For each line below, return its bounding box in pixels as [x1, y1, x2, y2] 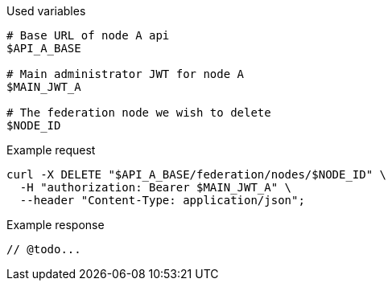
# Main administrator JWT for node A [6, 68, 245, 80]
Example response [6, 218, 105, 232]
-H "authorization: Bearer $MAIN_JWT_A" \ [19, 181, 292, 194]
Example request [6, 143, 96, 157]
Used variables [6, 4, 86, 18]
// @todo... [6, 243, 81, 256]
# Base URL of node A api [6, 29, 170, 42]
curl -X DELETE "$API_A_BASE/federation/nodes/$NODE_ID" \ [6, 168, 387, 181]
